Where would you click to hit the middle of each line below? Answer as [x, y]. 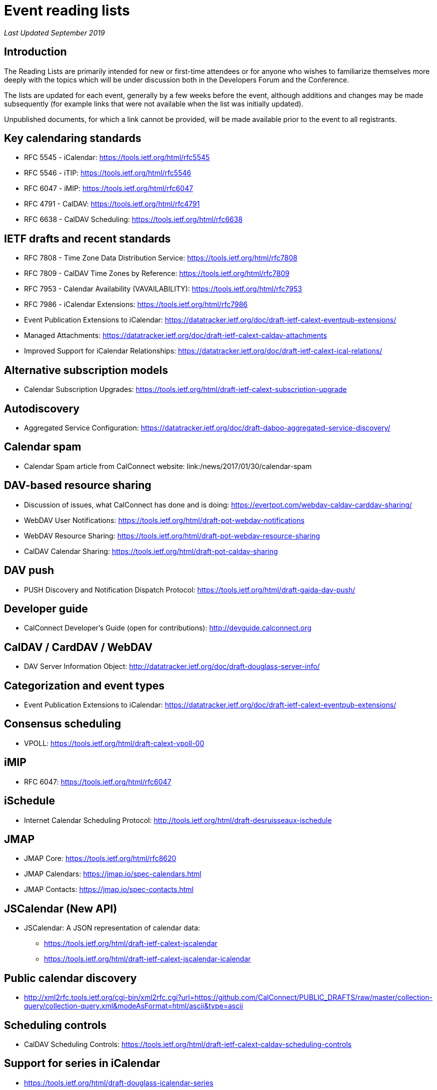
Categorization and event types [84, 685]
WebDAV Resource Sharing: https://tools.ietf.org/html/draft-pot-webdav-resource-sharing [172, 535]
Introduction [35, 52]
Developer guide [46, 608]
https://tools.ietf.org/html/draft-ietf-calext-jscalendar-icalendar [147, 959]
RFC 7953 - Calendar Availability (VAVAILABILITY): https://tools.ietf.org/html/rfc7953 [163, 289]
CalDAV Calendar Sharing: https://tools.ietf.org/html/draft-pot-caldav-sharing [151, 551]
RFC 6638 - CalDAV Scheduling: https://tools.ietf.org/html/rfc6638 [133, 219]
